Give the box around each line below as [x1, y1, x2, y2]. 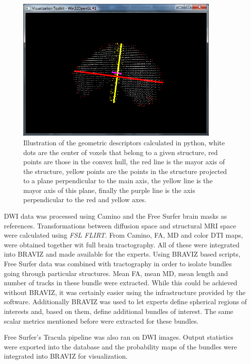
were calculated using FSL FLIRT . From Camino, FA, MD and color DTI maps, [4, 230, 243, 240]
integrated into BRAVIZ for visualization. [4, 351, 128, 361]
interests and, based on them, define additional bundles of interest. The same [4, 306, 234, 316]
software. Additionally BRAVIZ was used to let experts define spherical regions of [4, 296, 247, 307]
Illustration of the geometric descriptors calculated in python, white [23, 137, 225, 147]
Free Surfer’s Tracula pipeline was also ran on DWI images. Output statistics [4, 332, 234, 342]
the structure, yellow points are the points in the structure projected [23, 166, 227, 176]
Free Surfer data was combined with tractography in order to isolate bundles [4, 259, 232, 269]
